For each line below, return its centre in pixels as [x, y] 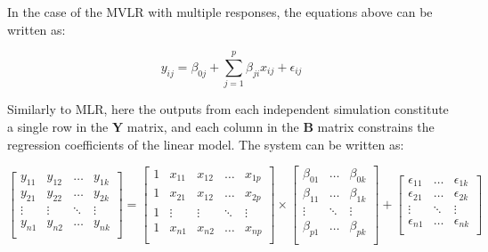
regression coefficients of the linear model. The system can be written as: [206, 144]
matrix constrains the [376, 126]
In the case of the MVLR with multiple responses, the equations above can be [220, 12]
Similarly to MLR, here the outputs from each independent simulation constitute [228, 109]
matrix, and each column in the [213, 126]
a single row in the [58, 126]
